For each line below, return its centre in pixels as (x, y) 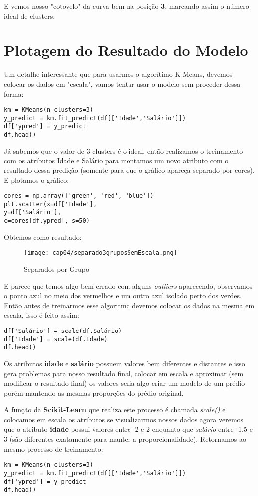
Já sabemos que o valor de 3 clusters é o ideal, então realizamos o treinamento (124, 150)
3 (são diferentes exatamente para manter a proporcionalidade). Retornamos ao (125, 439)
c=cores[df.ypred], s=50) (47, 221)
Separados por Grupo (57, 268)
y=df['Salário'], (33, 213)
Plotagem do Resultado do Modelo (126, 50)
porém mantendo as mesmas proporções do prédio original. (94, 393)
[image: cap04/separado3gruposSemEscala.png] (101, 253)
